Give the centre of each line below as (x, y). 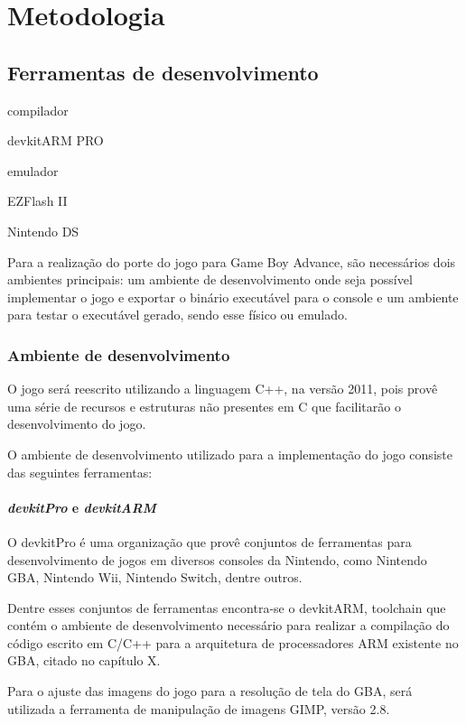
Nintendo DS (43, 231)
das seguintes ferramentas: (80, 472)
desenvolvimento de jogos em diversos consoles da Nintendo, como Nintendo (217, 559)
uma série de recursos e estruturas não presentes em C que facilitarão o (204, 406)
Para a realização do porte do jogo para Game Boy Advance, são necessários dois (232, 261)
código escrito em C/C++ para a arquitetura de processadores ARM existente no (233, 642)
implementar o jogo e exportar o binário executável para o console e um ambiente (233, 297)
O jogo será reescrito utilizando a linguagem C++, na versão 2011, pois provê (223, 389)
